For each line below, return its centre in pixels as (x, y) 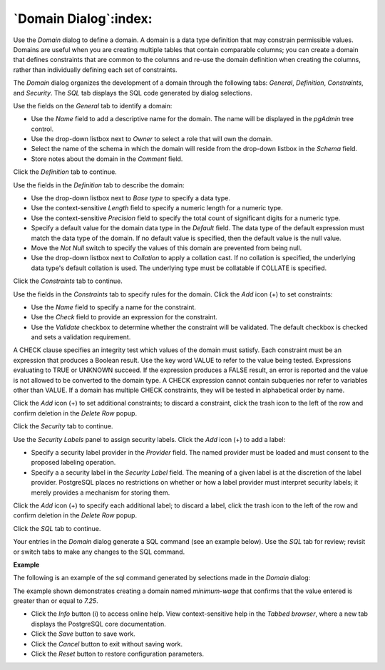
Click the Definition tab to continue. (65, 172)
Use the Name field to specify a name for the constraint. (113, 307)
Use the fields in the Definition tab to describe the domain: (99, 185)
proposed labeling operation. (73, 463)
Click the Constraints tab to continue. (68, 281)
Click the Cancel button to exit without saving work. (107, 644)
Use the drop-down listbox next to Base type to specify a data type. (131, 198)
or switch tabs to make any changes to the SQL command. (99, 552)
